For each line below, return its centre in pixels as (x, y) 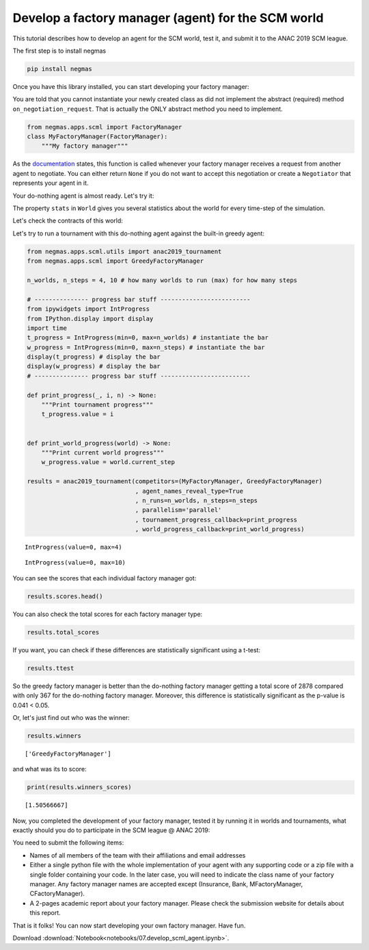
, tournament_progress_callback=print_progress (216, 519)
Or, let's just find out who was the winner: (71, 717)
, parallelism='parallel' (178, 510)
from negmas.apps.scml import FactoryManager (105, 127)
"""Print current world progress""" (102, 452)
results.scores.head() (65, 596)
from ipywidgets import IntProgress (88, 309)
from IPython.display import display (90, 319)
